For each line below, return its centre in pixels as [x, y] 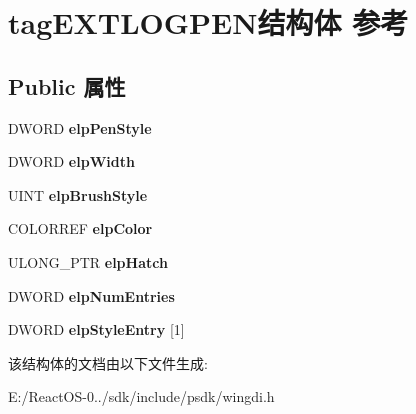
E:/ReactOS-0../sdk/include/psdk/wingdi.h [141, 396]
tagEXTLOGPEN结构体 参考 [208, 22]
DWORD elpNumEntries [91, 295]
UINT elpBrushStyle [78, 194]
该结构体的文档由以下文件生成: [108, 362]
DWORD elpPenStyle [80, 127]
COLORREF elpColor [80, 228]
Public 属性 [67, 85]
